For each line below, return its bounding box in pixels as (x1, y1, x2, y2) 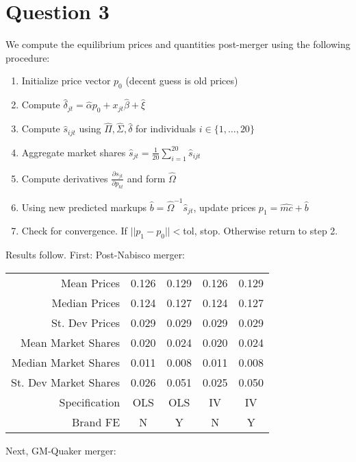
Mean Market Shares (21, 334, 120, 350)
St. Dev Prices (51, 314, 120, 330)
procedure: (5, 50, 50, 64)
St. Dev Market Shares (11, 374, 120, 390)
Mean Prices (60, 274, 120, 291)
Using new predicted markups (21, 199, 147, 214)
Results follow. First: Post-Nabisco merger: (5, 247, 186, 262)
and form (127, 171, 166, 185)
